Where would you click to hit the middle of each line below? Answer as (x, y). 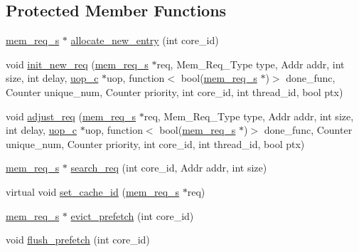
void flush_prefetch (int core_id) (78, 240)
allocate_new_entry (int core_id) (145, 40)
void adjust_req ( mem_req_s (71, 116)
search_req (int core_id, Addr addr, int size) (169, 168)
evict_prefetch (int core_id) (132, 215)
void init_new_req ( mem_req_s (77, 64)
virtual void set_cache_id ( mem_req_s (93, 191)
